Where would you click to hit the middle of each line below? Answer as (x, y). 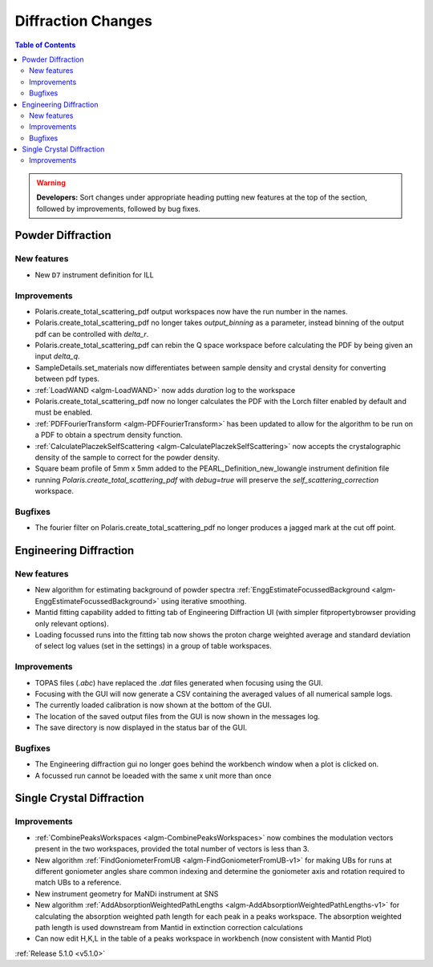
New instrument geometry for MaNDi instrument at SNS (127, 893)
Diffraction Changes (83, 21)
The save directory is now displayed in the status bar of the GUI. (141, 728)
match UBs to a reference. (78, 883)
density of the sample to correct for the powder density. (127, 457)
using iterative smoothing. (204, 601)
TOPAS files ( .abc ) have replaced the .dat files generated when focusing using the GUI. (179, 682)
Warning (51, 182)
